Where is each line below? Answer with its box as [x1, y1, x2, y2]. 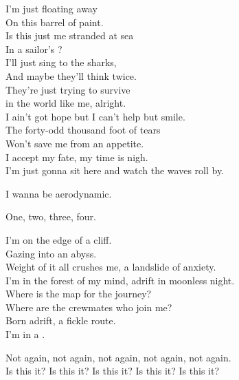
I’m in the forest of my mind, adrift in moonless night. [5, 273, 235, 287]
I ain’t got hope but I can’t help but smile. [5, 109, 185, 123]
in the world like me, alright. [5, 96, 126, 110]
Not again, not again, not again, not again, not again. [5, 350, 231, 364]
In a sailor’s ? [5, 41, 62, 56]
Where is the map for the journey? [5, 286, 152, 301]
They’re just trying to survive [5, 82, 130, 96]
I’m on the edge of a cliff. [5, 232, 112, 246]
